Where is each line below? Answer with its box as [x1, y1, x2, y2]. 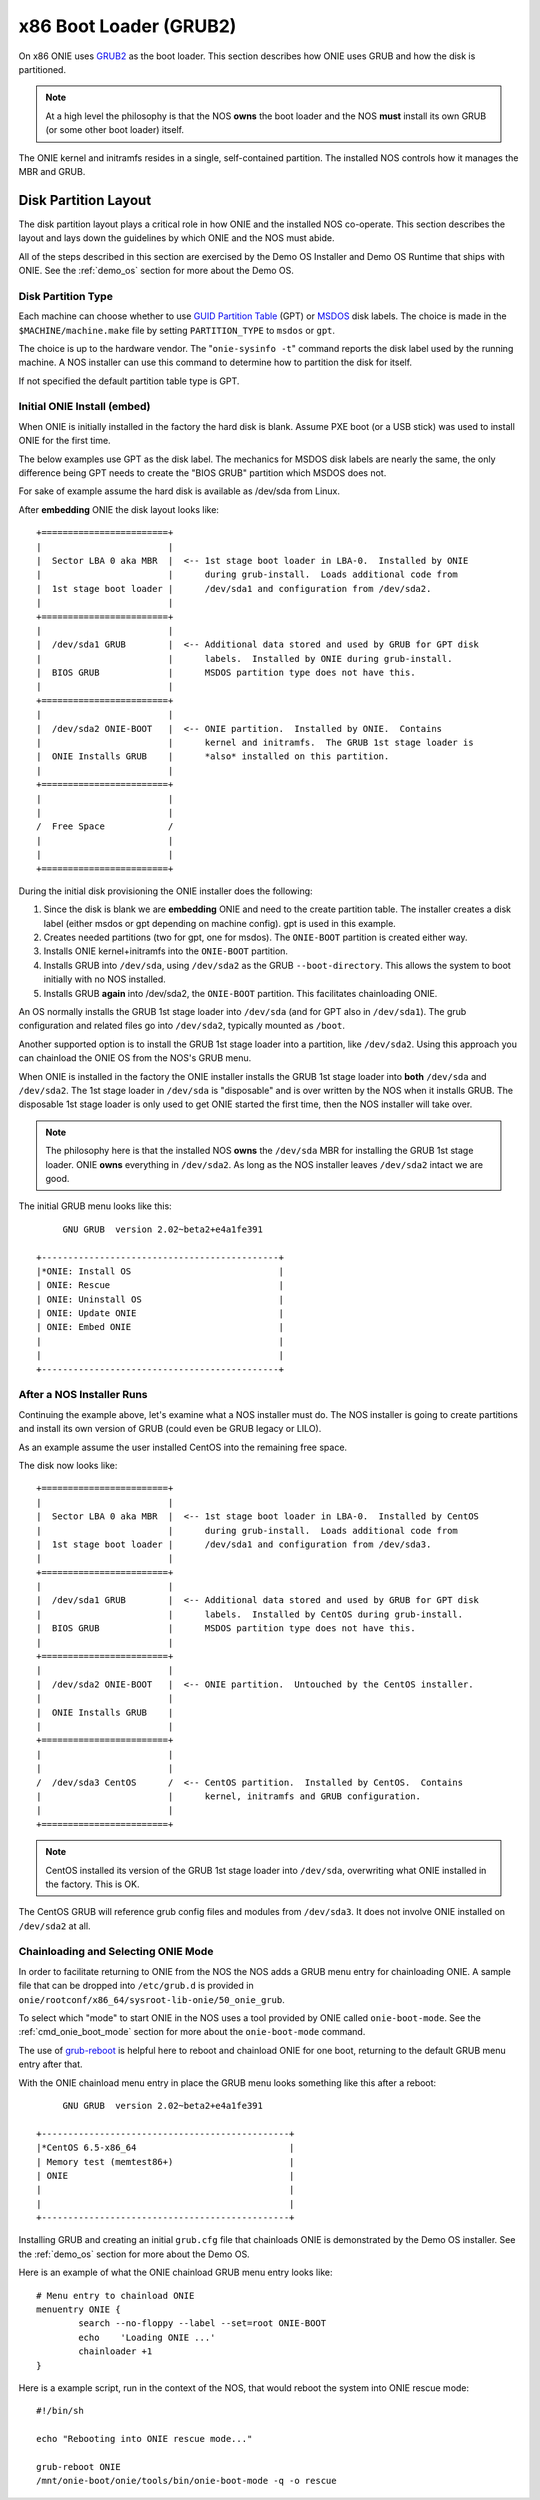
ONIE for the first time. [18, 435, 111, 447]
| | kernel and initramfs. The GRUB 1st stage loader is [36, 737, 474, 749]
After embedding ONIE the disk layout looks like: [18, 503, 220, 515]
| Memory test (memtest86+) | [36, 2156, 295, 2167]
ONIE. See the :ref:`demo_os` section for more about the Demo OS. [18, 264, 295, 276]
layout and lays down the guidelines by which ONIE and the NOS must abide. [18, 232, 335, 244]
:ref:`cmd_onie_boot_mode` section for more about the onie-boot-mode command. [18, 2026, 366, 2038]
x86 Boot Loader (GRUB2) [18, 15, 237, 37]
